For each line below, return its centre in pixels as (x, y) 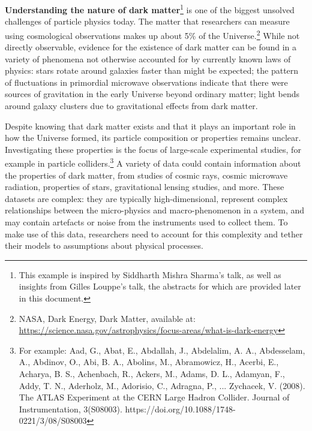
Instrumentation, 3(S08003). (70, 409)
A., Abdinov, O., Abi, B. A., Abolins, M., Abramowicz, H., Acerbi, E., (149, 362)
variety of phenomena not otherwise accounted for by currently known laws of (148, 58)
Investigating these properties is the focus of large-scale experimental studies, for (153, 149)
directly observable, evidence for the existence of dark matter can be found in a (151, 47)
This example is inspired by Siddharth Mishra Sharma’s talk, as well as (150, 274)
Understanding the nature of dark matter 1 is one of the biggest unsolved (150, 9)
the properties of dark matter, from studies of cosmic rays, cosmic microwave (146, 175)
